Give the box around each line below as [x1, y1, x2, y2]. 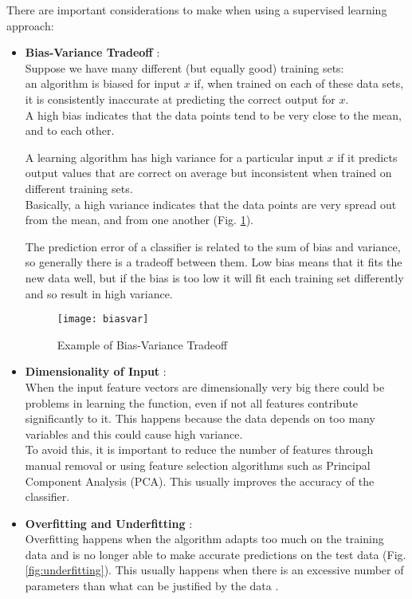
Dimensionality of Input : [25, 363, 167, 380]
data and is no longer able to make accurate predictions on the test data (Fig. [25, 546, 406, 562]
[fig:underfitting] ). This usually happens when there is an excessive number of [25, 562, 404, 578]
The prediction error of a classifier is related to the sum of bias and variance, [25, 238, 401, 254]
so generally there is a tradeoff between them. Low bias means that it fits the [25, 254, 402, 270]
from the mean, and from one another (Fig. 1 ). [25, 211, 253, 228]
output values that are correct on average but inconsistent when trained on [25, 164, 392, 181]
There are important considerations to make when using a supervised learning [6, 2, 387, 18]
